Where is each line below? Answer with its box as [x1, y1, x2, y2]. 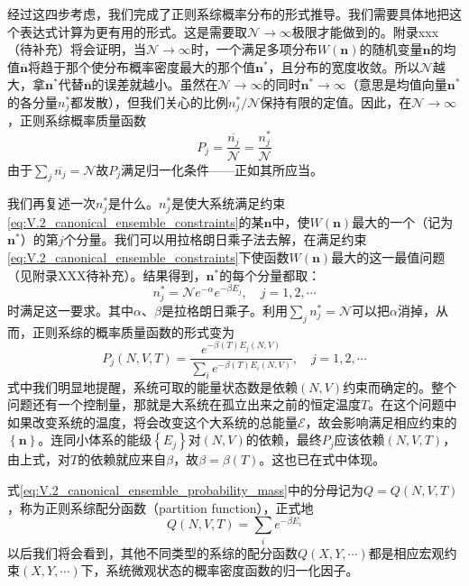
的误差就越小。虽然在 [91, 75, 218, 94]
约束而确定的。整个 [343, 377, 457, 396]
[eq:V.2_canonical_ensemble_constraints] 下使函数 [7, 248, 290, 267]
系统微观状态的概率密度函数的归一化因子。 [106, 561, 359, 580]
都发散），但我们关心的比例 [70, 92, 229, 111]
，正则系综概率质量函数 [7, 111, 146, 130]
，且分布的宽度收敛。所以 [268, 57, 420, 76]
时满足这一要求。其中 [7, 300, 133, 319]
